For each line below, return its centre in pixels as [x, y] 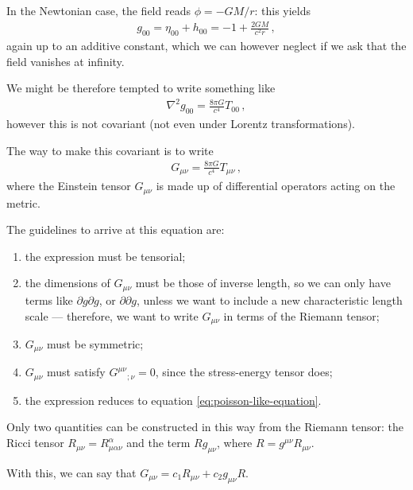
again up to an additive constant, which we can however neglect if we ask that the [206, 45]
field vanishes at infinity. [66, 61]
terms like [49, 299]
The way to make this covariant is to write [110, 150]
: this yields [283, 10]
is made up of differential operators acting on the [276, 186]
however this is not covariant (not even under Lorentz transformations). [181, 124]
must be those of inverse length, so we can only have [263, 283]
